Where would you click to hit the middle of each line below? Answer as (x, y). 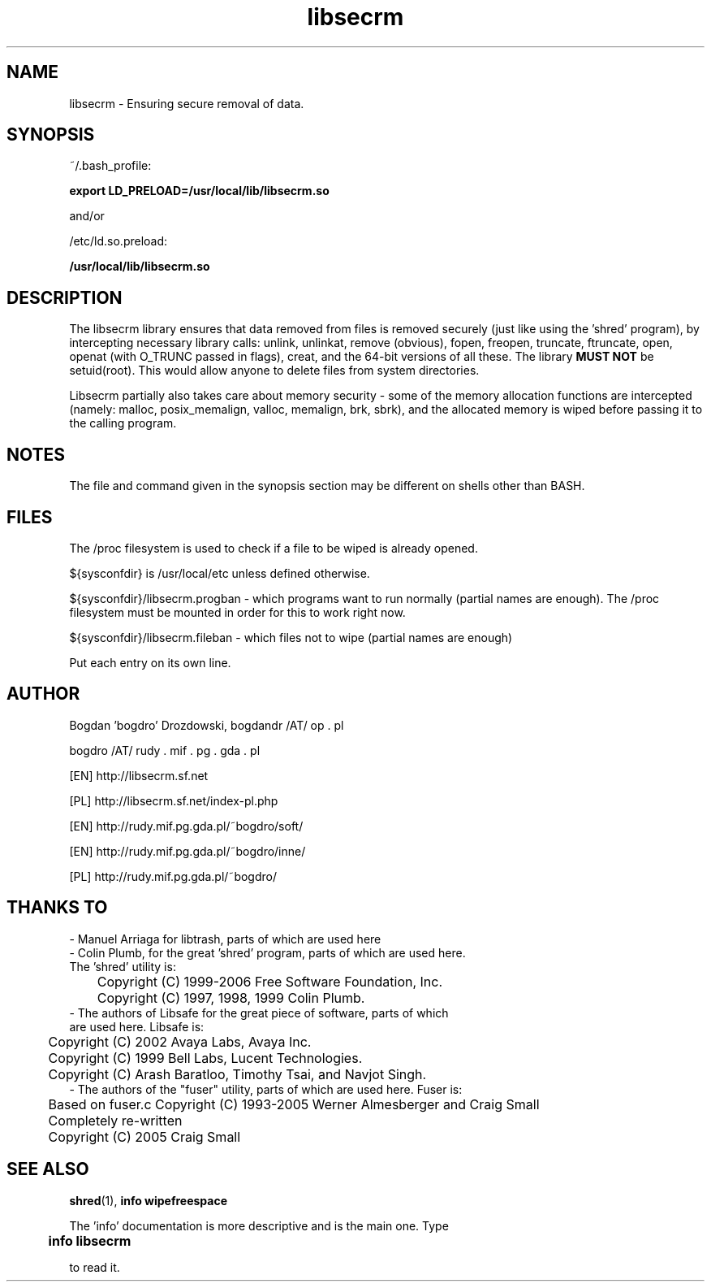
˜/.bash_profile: (110, 166)
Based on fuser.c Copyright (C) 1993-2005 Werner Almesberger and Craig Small (294, 1104)
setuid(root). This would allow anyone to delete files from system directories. (274, 371)
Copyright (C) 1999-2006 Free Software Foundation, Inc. (270, 981)
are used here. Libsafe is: (137, 1026)
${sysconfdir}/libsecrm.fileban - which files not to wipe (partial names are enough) (291, 637)
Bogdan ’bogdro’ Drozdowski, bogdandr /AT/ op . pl (207, 725)
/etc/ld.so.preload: (118, 241)
